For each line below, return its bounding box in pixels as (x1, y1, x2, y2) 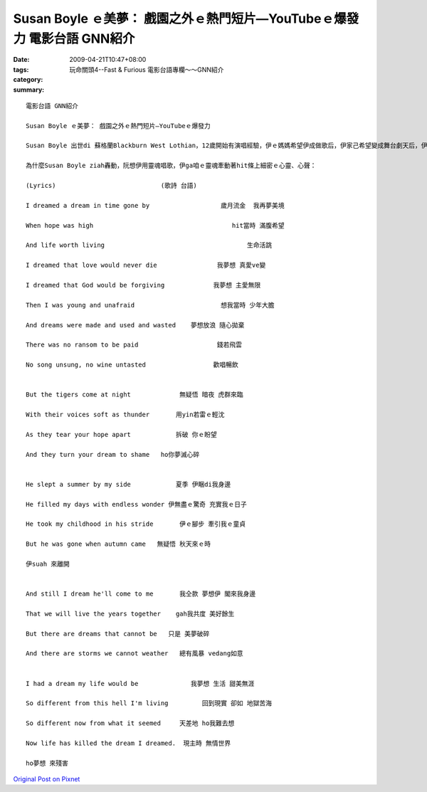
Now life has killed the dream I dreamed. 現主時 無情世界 (26, 739, 231, 747)
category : (13, 75, 43, 84)
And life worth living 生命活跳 (26, 241, 273, 249)
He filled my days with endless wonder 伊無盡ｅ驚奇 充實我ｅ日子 (26, 500, 247, 508)
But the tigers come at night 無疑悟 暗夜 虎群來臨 (26, 391, 243, 398)
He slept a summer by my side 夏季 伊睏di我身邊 (26, 480, 231, 488)
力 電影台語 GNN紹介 (13, 31, 135, 46)
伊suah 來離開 (26, 559, 70, 568)
